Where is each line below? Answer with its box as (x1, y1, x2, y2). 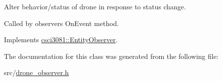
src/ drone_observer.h (4, 67, 69, 78)
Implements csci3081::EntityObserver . (4, 34, 118, 45)
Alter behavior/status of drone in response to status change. (4, 1, 186, 11)
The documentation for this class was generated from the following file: (4, 51, 219, 61)
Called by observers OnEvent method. (4, 18, 119, 28)
